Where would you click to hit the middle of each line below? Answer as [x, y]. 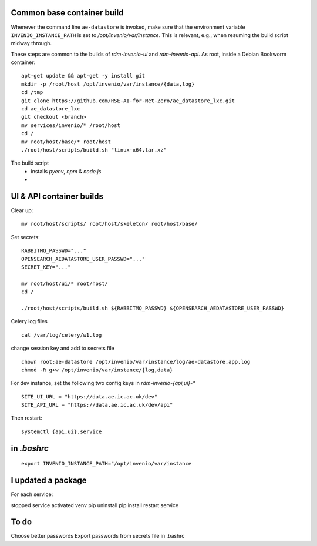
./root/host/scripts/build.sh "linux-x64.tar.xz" [94, 150]
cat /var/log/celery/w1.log [62, 335]
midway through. [31, 43]
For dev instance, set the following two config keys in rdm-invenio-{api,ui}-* [103, 383]
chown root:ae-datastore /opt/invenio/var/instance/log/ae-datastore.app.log [136, 362]
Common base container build [67, 13]
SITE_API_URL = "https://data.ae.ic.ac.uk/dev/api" [97, 405]
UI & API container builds [57, 196]
